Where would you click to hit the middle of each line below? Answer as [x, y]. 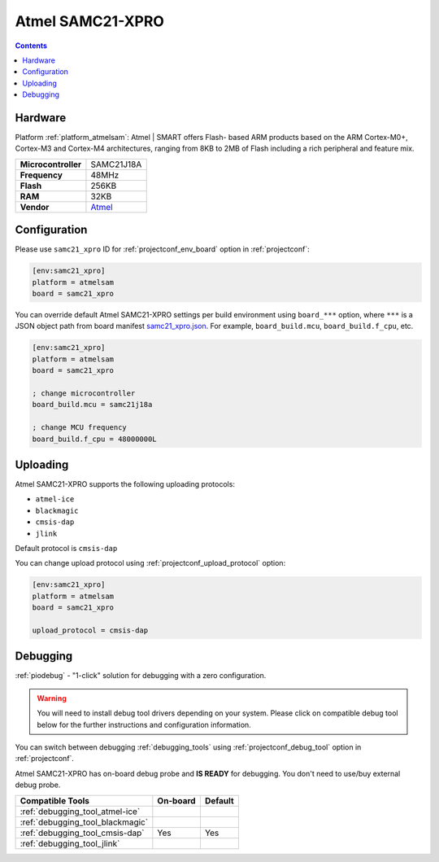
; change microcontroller [84, 394]
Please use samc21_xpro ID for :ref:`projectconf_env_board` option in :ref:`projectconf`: [162, 249]
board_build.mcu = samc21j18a [92, 405]
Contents [31, 46]
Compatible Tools [54, 800]
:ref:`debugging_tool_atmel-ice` [80, 812]
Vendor [35, 207]
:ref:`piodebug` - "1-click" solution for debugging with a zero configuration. [141, 676]
